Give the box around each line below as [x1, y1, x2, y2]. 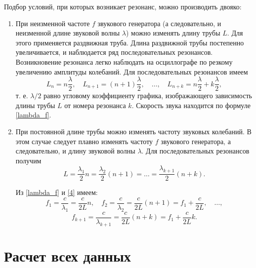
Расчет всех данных [4, 245, 131, 266]
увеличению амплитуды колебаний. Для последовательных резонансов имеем [15, 66, 248, 77]
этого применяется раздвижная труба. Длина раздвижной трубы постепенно [15, 37, 244, 47]
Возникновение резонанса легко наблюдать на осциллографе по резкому [15, 56, 233, 67]
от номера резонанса [64, 100, 126, 110]
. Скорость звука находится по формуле [131, 100, 251, 110]
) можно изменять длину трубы [126, 28, 220, 38]
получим [15, 155, 42, 165]
